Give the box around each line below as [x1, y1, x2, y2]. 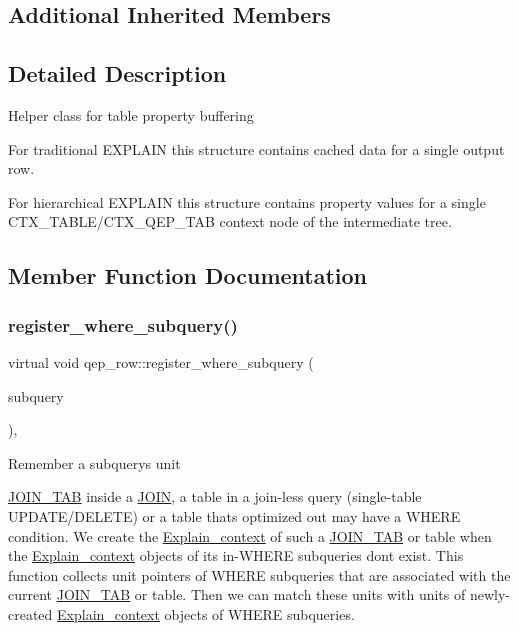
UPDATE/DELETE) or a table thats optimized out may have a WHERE [8, 505, 461, 526]
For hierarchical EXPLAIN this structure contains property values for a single [8, 191, 486, 212]
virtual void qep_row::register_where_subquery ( [8, 351, 314, 372]
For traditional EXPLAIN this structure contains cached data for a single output [8, 138, 505, 159]
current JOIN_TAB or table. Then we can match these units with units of [8, 584, 466, 605]
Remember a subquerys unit [8, 452, 181, 473]
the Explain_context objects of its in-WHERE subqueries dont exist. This [8, 545, 464, 566]
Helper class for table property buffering [8, 104, 254, 125]
